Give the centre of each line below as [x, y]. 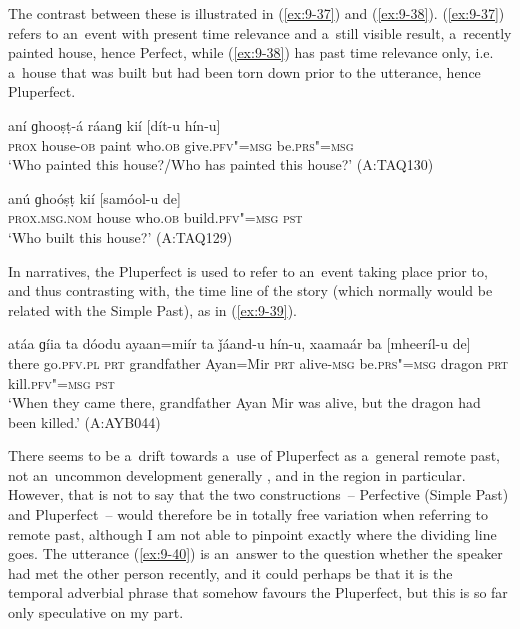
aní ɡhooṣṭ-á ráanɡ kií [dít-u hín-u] [114, 124]
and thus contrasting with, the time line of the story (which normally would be [250, 290]
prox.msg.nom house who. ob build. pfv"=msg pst [155, 217]
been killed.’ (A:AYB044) [84, 421]
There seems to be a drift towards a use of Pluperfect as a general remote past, [254, 455]
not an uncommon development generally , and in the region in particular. [237, 474]
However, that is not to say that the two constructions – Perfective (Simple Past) [258, 494]
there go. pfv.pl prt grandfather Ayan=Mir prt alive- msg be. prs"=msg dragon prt [258, 362]
